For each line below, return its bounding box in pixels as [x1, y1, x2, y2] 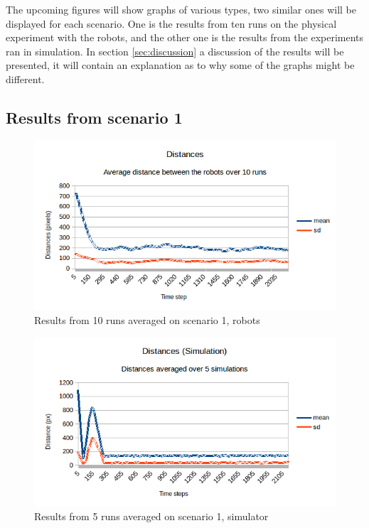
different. [6, 71, 45, 86]
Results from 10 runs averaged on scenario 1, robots [34, 313, 260, 328]
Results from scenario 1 [6, 106, 183, 128]
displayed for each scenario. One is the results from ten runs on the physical [6, 16, 337, 31]
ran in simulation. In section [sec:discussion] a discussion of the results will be [6, 43, 344, 58]
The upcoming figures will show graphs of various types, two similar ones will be [6, 2, 357, 16]
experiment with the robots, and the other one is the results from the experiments [6, 30, 364, 45]
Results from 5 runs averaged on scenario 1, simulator [34, 509, 269, 524]
